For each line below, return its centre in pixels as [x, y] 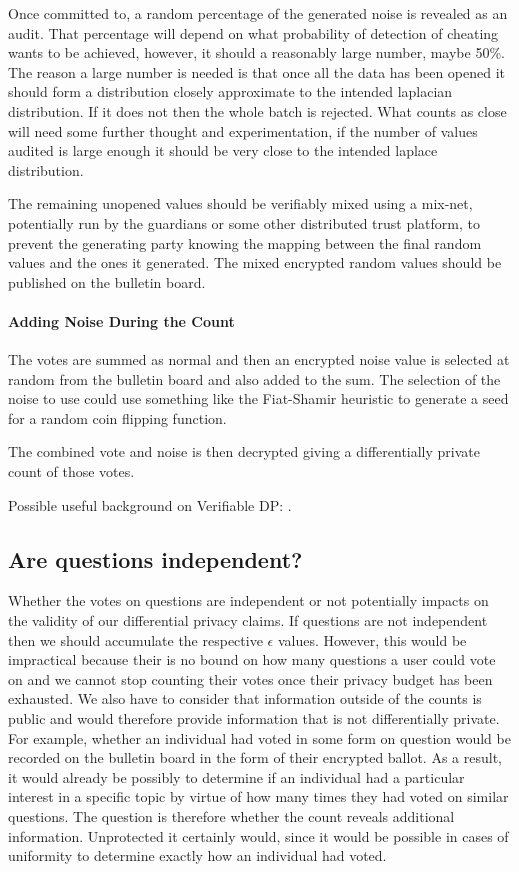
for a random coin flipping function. [117, 417]
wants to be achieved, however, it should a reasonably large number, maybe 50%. [256, 52]
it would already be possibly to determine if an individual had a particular [236, 776]
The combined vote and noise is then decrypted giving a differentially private [244, 451]
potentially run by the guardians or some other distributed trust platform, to [244, 222]
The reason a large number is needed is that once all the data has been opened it [256, 71]
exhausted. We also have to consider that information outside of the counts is [245, 698]
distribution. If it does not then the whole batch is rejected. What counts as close [257, 110]
